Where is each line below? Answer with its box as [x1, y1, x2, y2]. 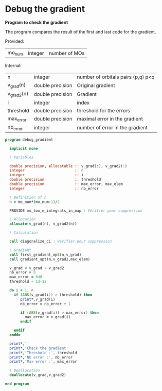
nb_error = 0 [9, 270, 36, 275]
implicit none [9, 146, 38, 151]
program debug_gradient [5, 137, 54, 142]
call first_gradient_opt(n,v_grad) [9, 252, 82, 257]
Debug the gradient [5, 3, 85, 15]
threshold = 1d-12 [9, 279, 47, 284]
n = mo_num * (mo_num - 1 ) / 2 [9, 199, 60, 204]
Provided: [5, 38, 24, 44]
